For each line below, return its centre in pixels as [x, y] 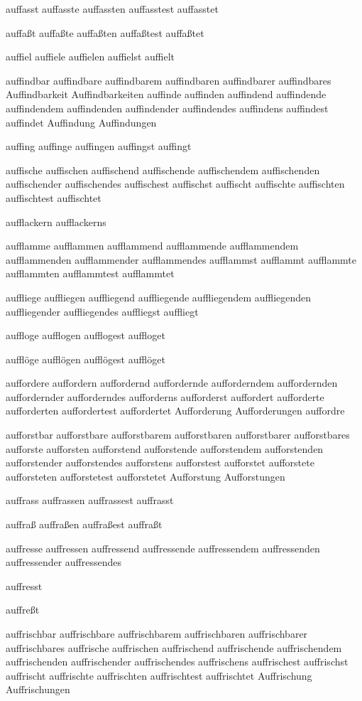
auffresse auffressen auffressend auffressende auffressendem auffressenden [163, 548]
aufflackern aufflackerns [56, 221]
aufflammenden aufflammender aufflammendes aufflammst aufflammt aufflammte [181, 259]
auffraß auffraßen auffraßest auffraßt [84, 524]
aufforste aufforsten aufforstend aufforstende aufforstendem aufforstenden [165, 448]
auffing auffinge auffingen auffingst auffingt [99, 146]
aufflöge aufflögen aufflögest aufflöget [86, 359]
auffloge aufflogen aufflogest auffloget [86, 335]
